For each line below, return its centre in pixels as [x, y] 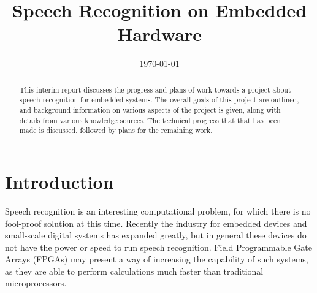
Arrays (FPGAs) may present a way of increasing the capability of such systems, [157, 259]
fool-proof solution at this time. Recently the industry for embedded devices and [156, 223]
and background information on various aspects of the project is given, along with [150, 110]
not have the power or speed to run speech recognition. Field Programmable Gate [158, 247]
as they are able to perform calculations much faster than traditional [134, 271]
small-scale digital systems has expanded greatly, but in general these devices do [156, 235]
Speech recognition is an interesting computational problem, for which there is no [158, 211]
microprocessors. [36, 283]
